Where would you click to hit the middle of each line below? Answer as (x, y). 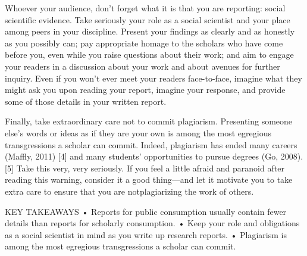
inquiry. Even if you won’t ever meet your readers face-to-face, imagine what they (153, 78)
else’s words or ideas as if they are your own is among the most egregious (138, 132)
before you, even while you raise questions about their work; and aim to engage (149, 54)
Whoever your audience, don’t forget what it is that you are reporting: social (145, 8)
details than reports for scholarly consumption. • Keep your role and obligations (152, 223)
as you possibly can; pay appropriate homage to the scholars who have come (144, 43)
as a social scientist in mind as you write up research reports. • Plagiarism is (146, 234)
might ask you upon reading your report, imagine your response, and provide (145, 90)
